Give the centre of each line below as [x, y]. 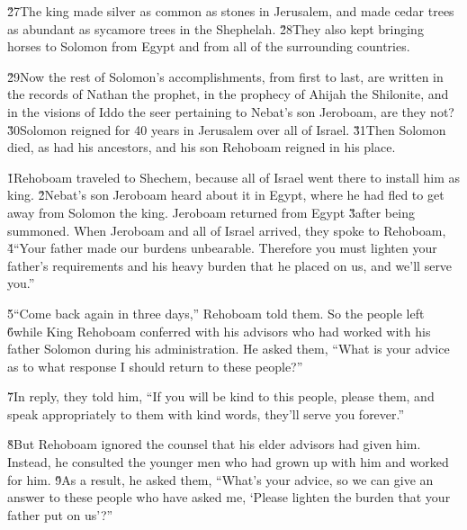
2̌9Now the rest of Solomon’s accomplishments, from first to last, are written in [225, 76]
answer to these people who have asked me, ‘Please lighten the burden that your [229, 497]
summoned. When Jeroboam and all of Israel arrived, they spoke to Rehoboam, [227, 230]
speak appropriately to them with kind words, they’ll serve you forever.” [206, 413]
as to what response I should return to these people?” [155, 366]
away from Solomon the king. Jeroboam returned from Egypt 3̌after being [211, 212]
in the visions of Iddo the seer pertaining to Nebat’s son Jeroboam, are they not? [231, 111]
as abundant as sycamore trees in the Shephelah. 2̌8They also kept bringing [216, 28]
